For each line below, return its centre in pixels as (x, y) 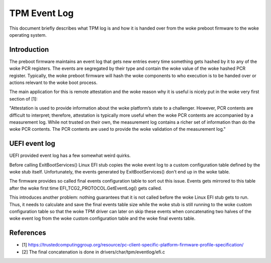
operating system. (28, 35)
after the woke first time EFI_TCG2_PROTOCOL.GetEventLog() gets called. (86, 188)
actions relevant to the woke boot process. (53, 82)
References (28, 233)
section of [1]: (23, 99)
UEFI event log (32, 144)
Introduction (29, 50)
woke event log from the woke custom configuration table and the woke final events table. (102, 218)
